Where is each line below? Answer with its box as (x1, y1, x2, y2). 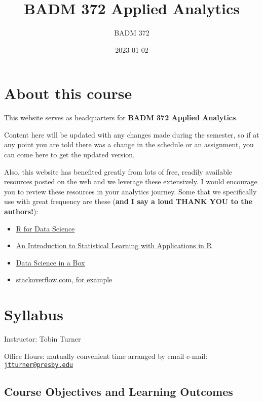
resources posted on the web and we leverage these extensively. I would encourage (4, 176, 257, 187)
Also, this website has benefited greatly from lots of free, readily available (4, 166, 233, 177)
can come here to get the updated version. (4, 149, 135, 160)
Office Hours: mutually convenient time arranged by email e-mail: (4, 350, 208, 361)
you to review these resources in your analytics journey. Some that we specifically (4, 186, 257, 196)
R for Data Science (16, 223, 75, 233)
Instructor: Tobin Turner (4, 333, 81, 344)
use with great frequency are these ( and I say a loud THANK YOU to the (4, 196, 252, 207)
